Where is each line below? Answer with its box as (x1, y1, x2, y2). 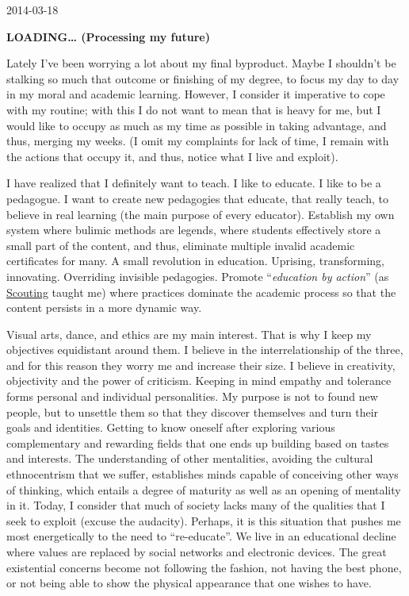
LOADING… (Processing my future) (6, 28, 210, 44)
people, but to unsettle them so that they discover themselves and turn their (6, 403, 379, 420)
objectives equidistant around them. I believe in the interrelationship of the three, (6, 341, 403, 358)
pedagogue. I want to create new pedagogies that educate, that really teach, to (6, 190, 388, 206)
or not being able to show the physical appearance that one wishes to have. (6, 575, 372, 591)
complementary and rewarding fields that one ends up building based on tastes (6, 434, 389, 451)
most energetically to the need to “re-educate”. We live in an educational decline (6, 528, 396, 544)
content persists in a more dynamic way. (6, 299, 202, 316)
